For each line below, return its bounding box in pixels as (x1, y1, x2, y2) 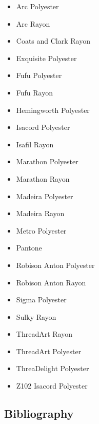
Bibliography (4, 406, 74, 421)
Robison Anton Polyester (16, 259, 95, 270)
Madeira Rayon (16, 208, 65, 219)
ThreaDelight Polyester (16, 363, 89, 374)
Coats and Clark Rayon (16, 35, 90, 46)
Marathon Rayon (16, 173, 70, 184)
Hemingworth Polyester (16, 104, 90, 115)
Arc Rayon (16, 18, 50, 29)
